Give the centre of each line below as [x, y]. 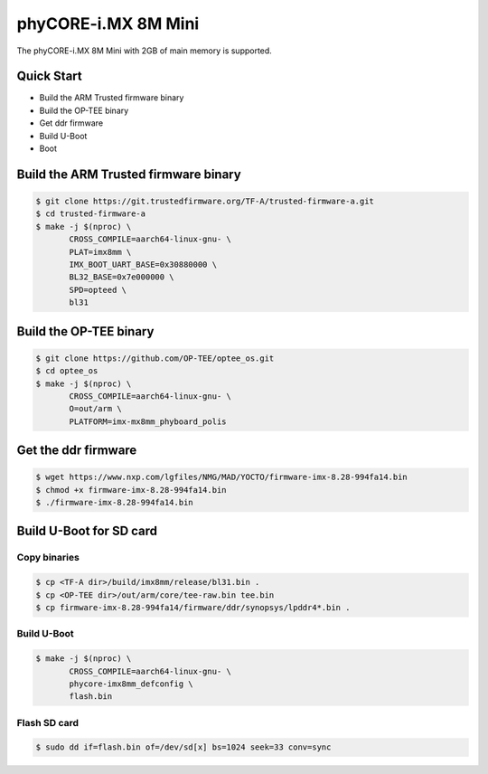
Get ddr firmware [71, 123]
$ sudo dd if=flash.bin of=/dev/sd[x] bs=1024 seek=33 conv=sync [183, 747]
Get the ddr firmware [77, 451]
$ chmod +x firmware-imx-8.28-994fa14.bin [131, 490]
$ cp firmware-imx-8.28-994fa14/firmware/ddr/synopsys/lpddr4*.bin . [193, 607]
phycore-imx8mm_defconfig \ [131, 684]
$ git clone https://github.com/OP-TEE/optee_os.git [155, 358]
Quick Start [49, 76]
